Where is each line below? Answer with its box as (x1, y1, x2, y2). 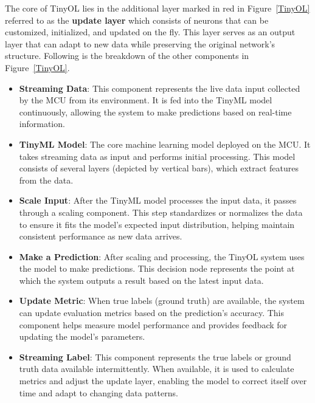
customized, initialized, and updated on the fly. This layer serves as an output (5, 26, 296, 38)
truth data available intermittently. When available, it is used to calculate (19, 362, 294, 375)
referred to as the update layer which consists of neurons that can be (5, 13, 269, 26)
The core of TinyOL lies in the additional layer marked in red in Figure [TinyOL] (5, 2, 310, 14)
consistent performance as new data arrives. (19, 230, 182, 243)
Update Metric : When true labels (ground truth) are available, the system (19, 294, 305, 307)
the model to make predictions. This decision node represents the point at (19, 262, 295, 275)
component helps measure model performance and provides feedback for (19, 318, 288, 331)
